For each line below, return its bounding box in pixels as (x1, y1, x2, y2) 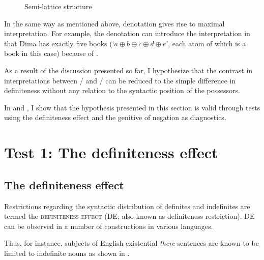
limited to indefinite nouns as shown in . (4, 247, 130, 258)
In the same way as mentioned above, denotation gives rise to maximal (4, 18, 225, 28)
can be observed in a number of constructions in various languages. (4, 220, 213, 231)
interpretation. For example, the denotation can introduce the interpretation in (4, 28, 250, 39)
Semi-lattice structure (24, 1, 92, 11)
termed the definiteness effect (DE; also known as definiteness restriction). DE (4, 211, 255, 221)
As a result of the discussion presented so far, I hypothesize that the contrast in (4, 65, 253, 75)
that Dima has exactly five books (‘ (4, 38, 114, 48)
